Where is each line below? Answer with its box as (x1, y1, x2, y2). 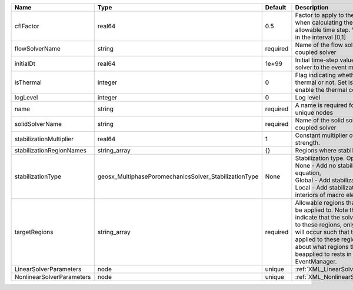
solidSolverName (14, 120, 62, 128)
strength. (295, 139, 321, 146)
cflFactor (14, 22, 39, 30)
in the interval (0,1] (295, 33, 347, 41)
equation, (295, 169, 322, 176)
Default (265, 4, 287, 11)
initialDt (14, 59, 35, 68)
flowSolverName (14, 45, 61, 52)
